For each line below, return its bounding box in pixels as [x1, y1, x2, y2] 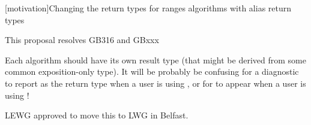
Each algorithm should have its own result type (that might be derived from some [5, 53, 306, 66]
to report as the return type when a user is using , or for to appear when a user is [5, 77, 306, 89]
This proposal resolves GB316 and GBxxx [5, 33, 159, 46]
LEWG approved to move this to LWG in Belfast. [5, 109, 189, 121]
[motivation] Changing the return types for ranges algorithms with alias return [5, 2, 292, 14]
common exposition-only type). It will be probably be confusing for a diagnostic [5, 65, 299, 78]
